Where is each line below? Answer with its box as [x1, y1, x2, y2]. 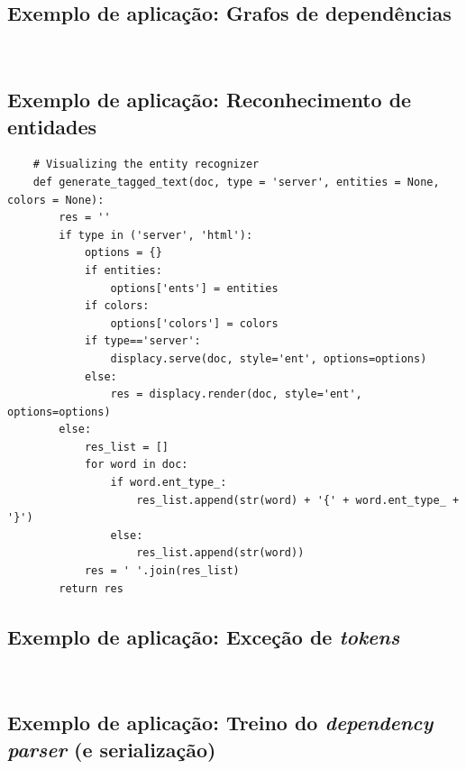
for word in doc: [84, 458, 188, 471]
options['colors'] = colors [110, 316, 279, 330]
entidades [7, 112, 97, 140]
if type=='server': [84, 334, 201, 348]
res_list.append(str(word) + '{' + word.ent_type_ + [136, 493, 460, 507]
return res [59, 581, 123, 595]
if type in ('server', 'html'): [59, 228, 253, 242]
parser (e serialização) [7, 735, 216, 763]
